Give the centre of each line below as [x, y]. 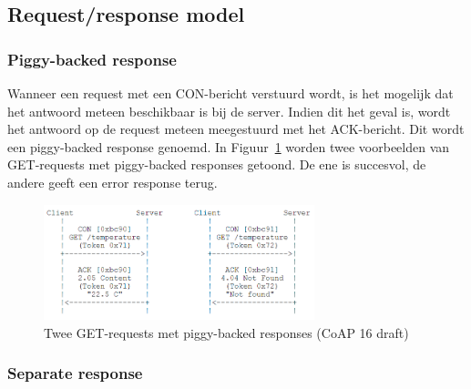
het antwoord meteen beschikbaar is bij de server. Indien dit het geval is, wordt [229, 111]
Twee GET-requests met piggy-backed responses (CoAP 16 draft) [226, 332]
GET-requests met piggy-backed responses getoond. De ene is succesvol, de [217, 164]
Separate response [75, 373]
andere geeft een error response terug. [113, 182]
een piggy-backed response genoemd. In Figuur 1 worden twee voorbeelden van [229, 146]
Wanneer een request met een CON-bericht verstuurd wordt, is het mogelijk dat [230, 93]
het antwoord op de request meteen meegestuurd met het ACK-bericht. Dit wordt [236, 129]
